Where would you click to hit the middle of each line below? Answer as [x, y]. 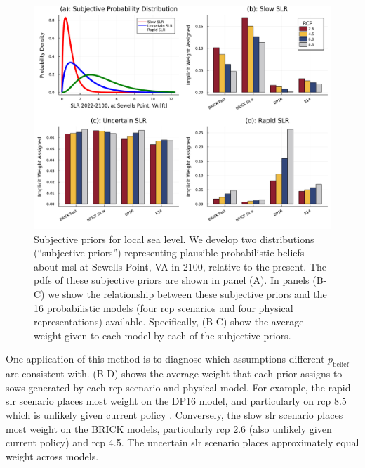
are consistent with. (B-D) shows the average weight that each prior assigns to [174, 373]
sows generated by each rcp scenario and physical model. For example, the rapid [178, 387]
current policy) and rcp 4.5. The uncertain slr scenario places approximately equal [182, 442]
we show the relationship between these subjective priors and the [187, 293]
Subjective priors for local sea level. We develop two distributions [174, 239]
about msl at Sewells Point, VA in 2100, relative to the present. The [180, 266]
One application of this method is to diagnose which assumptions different [165, 359]
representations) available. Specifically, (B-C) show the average [169, 321]
